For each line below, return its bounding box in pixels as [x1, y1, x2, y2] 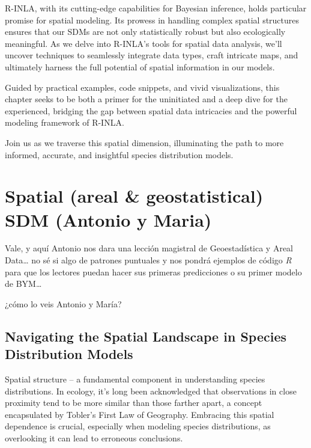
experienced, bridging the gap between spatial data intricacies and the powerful [5, 104, 297, 117]
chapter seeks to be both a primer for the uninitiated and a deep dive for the [5, 93, 288, 105]
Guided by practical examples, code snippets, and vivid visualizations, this [5, 81, 280, 93]
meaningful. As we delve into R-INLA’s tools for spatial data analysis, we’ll [5, 37, 282, 49]
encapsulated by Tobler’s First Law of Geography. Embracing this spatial [5, 408, 274, 420]
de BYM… [5, 277, 42, 290]
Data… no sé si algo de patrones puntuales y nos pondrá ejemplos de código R [5, 254, 292, 266]
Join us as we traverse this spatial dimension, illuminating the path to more [5, 136, 284, 149]
